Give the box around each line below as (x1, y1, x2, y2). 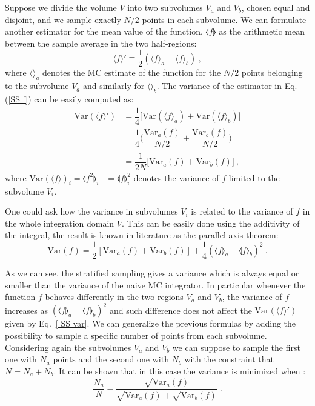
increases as (5, 304, 48, 316)
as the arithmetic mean (219, 25, 305, 38)
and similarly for (82, 79, 145, 92)
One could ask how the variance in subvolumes (5, 205, 178, 218)
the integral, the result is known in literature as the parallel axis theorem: (5, 228, 279, 241)
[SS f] (8, 93, 28, 105)
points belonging (241, 66, 303, 79)
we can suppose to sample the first (172, 341, 300, 353)
